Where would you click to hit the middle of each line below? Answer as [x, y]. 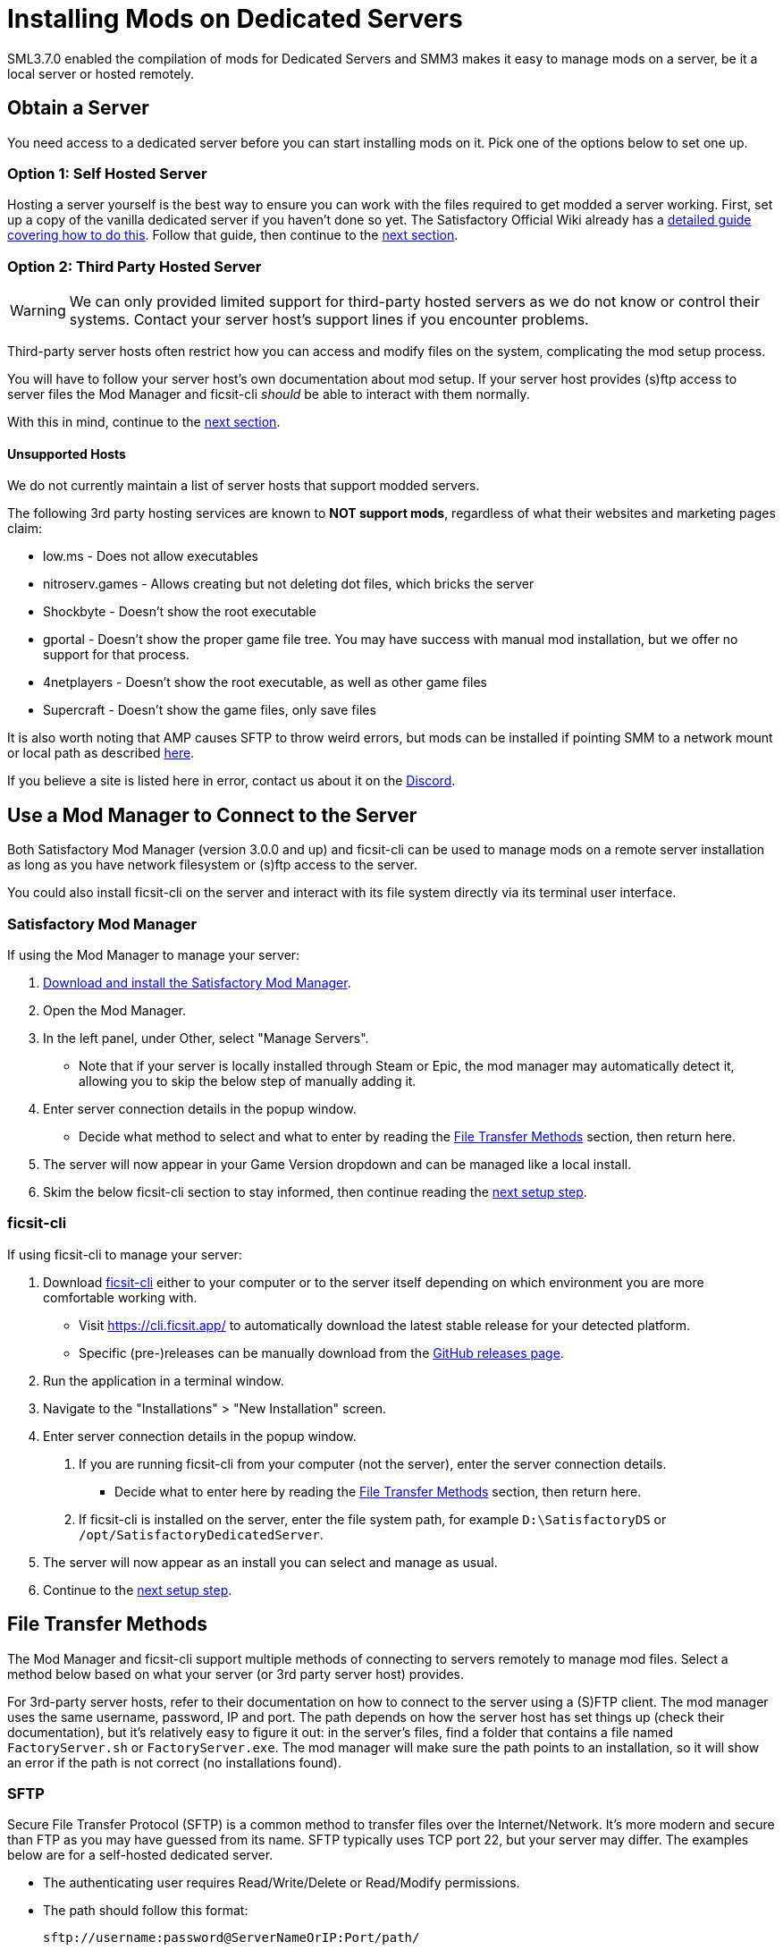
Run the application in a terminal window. [164, 1380]
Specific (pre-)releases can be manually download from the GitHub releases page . [321, 1352]
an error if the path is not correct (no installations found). [175, 1762]
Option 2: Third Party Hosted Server [135, 266]
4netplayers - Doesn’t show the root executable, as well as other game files [265, 682]
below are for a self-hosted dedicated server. [140, 1855]
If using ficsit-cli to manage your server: [125, 1254]
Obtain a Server [78, 108]
